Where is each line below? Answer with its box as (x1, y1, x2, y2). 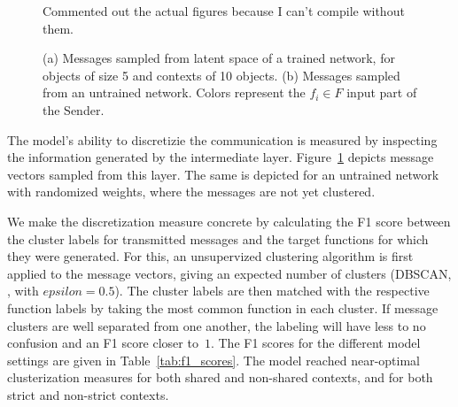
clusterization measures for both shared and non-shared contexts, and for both (7, 368, 433, 387)
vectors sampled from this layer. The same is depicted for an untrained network (7, 165, 439, 183)
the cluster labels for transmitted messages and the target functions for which (7, 229, 429, 248)
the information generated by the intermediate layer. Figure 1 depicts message (7, 148, 434, 166)
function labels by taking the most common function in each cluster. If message (7, 298, 439, 317)
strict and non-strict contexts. (7, 385, 169, 403)
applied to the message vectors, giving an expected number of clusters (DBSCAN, (7, 264, 452, 282)
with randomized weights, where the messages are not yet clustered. (7, 182, 376, 201)
